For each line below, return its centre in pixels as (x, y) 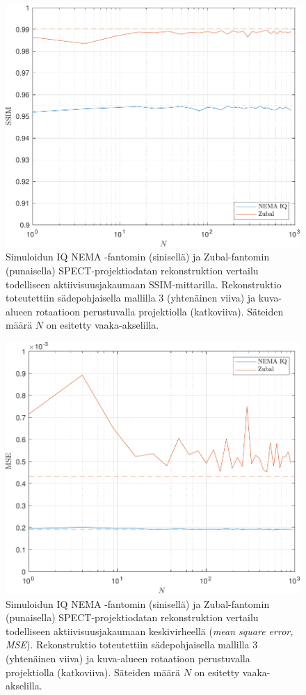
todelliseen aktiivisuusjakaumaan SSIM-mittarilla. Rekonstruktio (144, 284)
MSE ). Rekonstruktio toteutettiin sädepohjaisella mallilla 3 (132, 645)
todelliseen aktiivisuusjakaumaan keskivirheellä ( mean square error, (150, 631)
